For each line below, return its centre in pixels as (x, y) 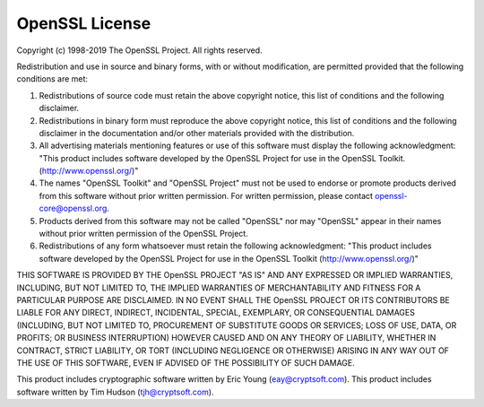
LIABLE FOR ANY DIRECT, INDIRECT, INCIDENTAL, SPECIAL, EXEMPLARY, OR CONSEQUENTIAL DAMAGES (216, 313)
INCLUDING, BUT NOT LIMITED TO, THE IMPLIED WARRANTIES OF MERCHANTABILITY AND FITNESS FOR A (219, 288)
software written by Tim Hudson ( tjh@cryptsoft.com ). (115, 392)
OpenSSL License (84, 23)
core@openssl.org (73, 208)
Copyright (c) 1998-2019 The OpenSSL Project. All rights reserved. (140, 50)
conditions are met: (52, 79)
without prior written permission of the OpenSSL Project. (143, 234)
